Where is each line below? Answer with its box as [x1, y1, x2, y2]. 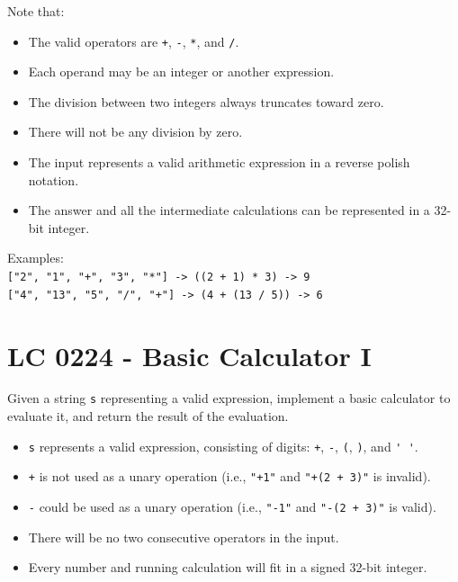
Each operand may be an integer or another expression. [28, 62, 335, 81]
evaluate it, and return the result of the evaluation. [7, 407, 289, 425]
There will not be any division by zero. [28, 122, 243, 141]
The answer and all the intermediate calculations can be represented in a [28, 201, 430, 219]
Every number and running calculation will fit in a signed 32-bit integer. [28, 558, 427, 577]
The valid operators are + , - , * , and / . [28, 31, 239, 50]
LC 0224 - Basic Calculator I [7, 336, 372, 373]
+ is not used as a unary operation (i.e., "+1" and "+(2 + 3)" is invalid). [28, 467, 431, 486]
